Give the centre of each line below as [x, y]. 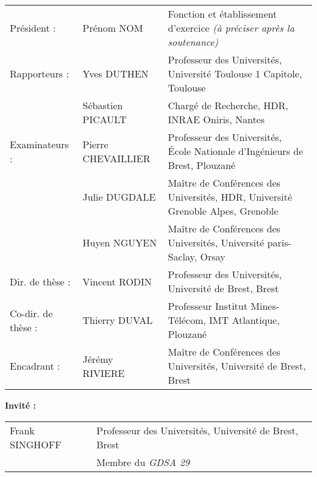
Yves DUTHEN [116, 74]
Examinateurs [39, 144]
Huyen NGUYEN [120, 242]
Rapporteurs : [39, 74]
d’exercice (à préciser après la [231, 28]
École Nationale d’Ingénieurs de [236, 151]
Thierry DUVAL [118, 320]
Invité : [21, 405]
